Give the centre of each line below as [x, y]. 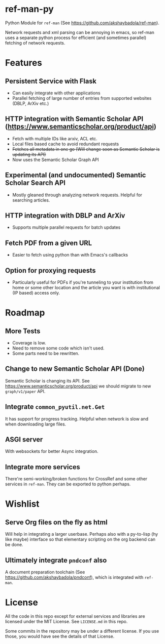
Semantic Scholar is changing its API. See [48, 381]
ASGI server [24, 440]
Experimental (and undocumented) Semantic [76, 175]
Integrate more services [43, 467]
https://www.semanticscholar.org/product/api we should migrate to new [78, 386]
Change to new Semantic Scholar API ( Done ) [75, 369]
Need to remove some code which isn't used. [58, 348]
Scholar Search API [35, 183]
